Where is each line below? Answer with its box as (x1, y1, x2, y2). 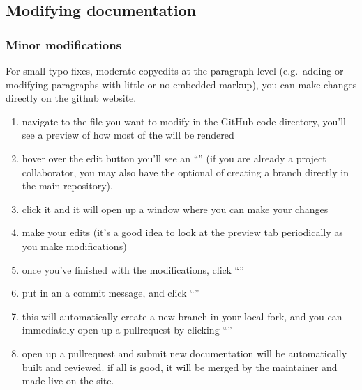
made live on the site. (22, 373, 114, 388)
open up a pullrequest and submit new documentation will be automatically (22, 345, 347, 360)
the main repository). (22, 178, 113, 193)
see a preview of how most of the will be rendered (22, 127, 234, 142)
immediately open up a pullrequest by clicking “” (22, 322, 232, 337)
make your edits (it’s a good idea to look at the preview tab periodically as (22, 225, 343, 240)
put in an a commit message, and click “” (22, 286, 199, 300)
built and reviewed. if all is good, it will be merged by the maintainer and (22, 359, 338, 374)
